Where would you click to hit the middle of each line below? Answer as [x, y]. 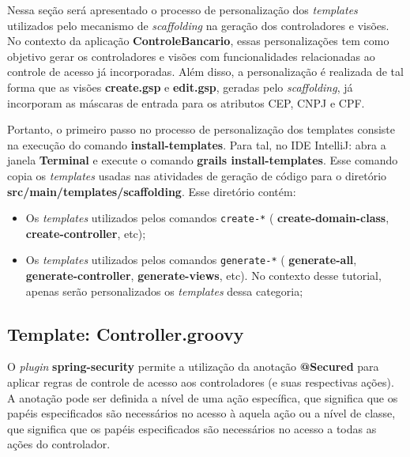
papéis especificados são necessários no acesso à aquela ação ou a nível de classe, [201, 413]
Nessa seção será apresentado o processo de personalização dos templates [182, 9]
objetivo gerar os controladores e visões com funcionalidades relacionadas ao [191, 56]
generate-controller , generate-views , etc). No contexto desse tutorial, [203, 276]
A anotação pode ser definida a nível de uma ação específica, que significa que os [203, 397]
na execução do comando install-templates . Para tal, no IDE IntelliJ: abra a [197, 144]
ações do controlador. [59, 444]
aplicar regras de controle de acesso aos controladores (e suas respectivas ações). [201, 382]
